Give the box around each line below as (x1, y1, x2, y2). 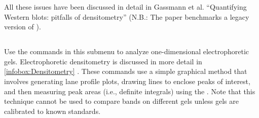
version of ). (4, 21, 41, 32)
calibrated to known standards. (4, 105, 101, 116)
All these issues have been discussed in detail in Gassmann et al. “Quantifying (4, 2, 247, 12)
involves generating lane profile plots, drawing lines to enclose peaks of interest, (4, 75, 250, 86)
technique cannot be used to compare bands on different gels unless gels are (4, 96, 239, 106)
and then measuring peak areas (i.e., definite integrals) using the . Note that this (4, 86, 255, 96)
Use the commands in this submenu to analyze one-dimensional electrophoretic (4, 46, 249, 57)
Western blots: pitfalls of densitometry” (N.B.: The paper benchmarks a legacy (4, 11, 249, 22)
